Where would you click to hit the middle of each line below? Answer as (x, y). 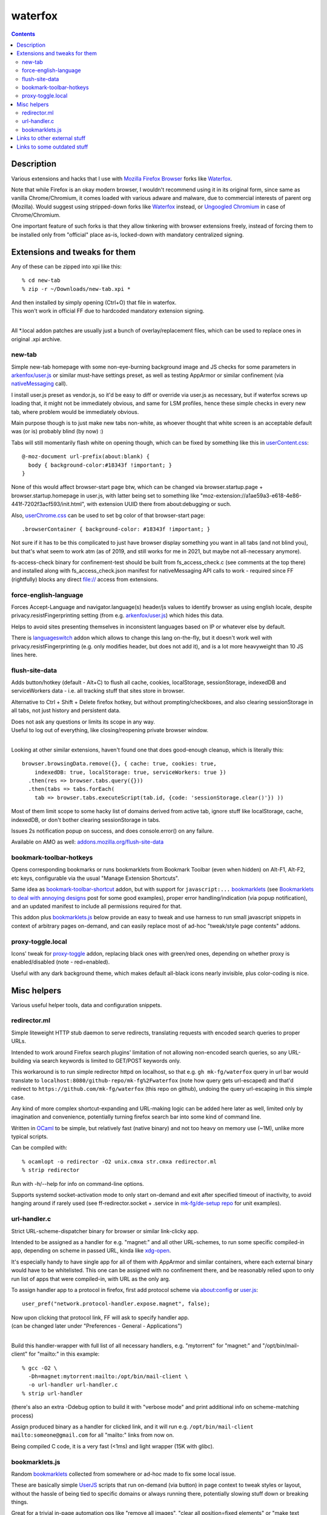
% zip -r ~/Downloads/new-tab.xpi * (76, 289)
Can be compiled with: (39, 1148)
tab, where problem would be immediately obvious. (75, 411)
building (21, 1060)
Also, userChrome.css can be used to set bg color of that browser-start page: (108, 515)
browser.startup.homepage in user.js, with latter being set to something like (105, 495)
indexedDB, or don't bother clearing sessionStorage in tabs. (86, 820)
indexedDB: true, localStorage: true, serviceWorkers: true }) (130, 772)
